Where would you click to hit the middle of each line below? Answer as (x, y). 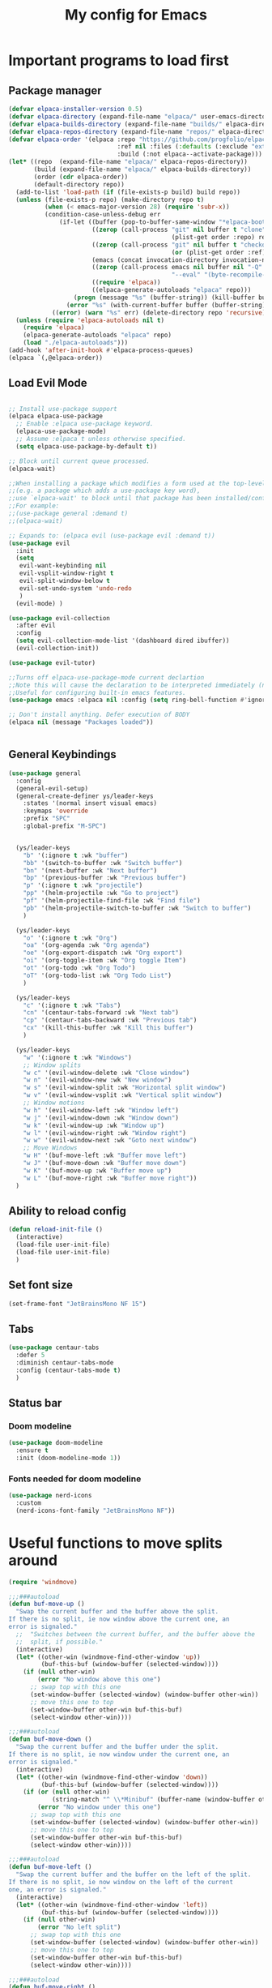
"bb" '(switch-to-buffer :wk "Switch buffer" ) (103, 863)
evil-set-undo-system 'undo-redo (75, 588)
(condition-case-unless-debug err (102, 215)
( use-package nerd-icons (50, 1496)
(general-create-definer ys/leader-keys (85, 796)
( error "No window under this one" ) (99, 1807)
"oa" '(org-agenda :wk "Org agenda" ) (87, 945)
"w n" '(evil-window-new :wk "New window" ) (98, 1080)
